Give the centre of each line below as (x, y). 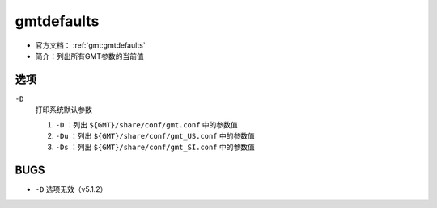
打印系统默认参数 (64, 110)
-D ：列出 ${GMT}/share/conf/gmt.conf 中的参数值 (146, 124)
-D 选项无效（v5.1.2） (71, 189)
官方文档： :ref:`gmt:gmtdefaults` (90, 45)
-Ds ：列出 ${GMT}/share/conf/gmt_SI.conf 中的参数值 (155, 147)
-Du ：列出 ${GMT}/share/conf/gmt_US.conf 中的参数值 (155, 136)
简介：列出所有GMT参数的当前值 (90, 56)
